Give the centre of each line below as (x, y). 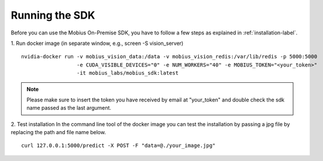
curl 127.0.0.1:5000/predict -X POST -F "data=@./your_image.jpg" (118, 146)
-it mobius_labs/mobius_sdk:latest (127, 73)
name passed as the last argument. (69, 108)
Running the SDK (53, 15)
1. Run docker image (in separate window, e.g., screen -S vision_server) (97, 43)
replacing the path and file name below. (59, 132)
